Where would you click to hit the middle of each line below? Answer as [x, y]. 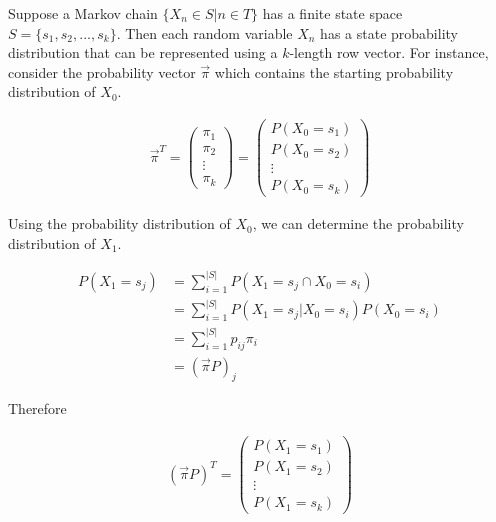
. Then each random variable [204, 32]
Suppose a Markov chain [83, 13]
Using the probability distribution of [119, 223]
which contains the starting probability [334, 71]
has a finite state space [332, 13]
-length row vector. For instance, [389, 52]
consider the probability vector [102, 71]
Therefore [37, 408]
